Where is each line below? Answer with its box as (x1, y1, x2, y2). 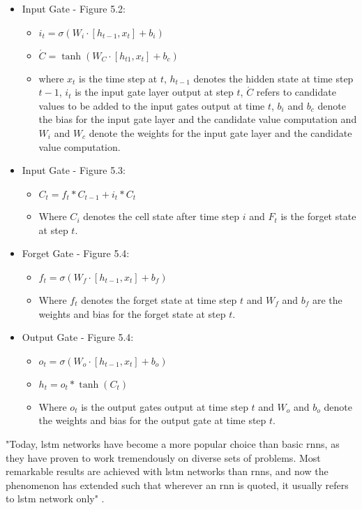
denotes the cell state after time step (83, 209, 240, 224)
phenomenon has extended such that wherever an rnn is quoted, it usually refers (6, 477, 349, 492)
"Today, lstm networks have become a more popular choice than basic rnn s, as (6, 436, 340, 451)
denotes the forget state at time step (81, 292, 237, 307)
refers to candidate (256, 85, 336, 99)
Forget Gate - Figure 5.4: (22, 246, 130, 261)
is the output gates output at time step (81, 399, 248, 414)
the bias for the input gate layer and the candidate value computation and (38, 112, 357, 126)
